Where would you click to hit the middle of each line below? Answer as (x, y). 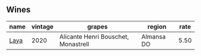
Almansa (154, 36)
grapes (97, 26)
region (157, 26)
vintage (42, 26)
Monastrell (74, 44)
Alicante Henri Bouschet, (94, 36)
